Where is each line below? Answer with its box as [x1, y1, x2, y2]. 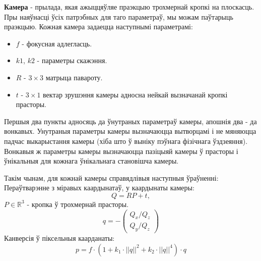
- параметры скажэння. [37, 55, 107, 66]
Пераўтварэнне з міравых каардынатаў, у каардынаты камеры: [4, 182, 194, 193]
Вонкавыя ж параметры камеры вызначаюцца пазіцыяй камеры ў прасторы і [4, 145, 238, 156]
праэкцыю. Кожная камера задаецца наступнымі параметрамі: [4, 21, 193, 32]
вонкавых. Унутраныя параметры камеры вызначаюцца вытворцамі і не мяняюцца [4, 126, 256, 136]
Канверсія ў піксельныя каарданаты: [4, 233, 115, 243]
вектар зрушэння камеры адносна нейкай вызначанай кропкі [43, 89, 228, 99]
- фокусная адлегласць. [22, 38, 92, 48]
